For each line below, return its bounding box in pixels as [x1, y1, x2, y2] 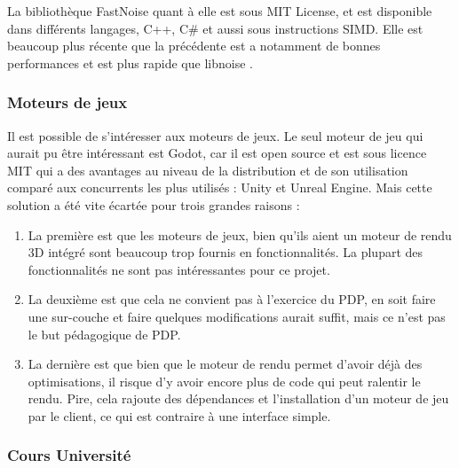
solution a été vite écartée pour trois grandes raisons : [7, 195, 300, 214]
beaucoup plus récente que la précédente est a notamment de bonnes [7, 36, 381, 55]
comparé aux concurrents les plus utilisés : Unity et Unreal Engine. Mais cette [7, 178, 432, 197]
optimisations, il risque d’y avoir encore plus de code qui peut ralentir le [28, 371, 421, 390]
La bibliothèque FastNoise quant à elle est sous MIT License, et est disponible [7, 2, 432, 19]
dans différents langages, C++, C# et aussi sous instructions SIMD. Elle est [7, 19, 423, 37]
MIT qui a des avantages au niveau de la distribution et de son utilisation [7, 160, 408, 179]
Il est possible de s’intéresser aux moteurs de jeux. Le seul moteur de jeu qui [7, 126, 423, 144]
